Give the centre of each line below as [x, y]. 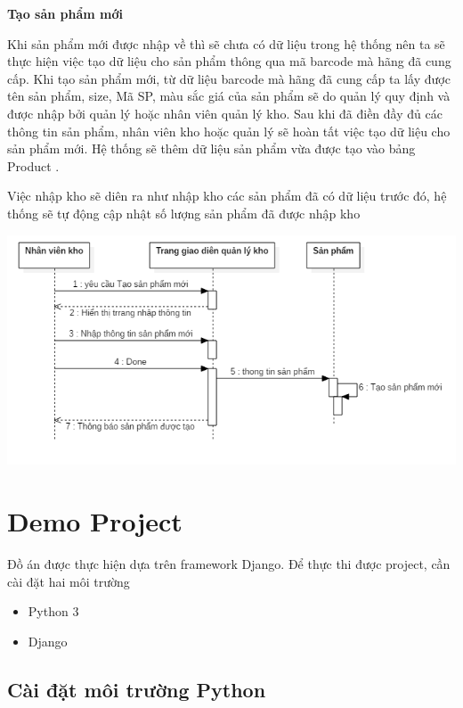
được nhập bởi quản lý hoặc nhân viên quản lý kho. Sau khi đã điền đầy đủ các [225, 113]
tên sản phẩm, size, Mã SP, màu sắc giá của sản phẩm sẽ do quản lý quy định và [229, 96]
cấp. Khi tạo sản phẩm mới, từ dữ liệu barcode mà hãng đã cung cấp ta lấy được [229, 78]
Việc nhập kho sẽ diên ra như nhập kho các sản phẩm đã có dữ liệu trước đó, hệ [227, 196]
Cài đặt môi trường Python [137, 689]
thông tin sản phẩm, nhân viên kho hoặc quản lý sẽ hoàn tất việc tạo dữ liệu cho [229, 131]
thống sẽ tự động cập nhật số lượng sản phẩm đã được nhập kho [184, 213]
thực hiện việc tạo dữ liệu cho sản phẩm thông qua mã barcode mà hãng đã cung [229, 61]
